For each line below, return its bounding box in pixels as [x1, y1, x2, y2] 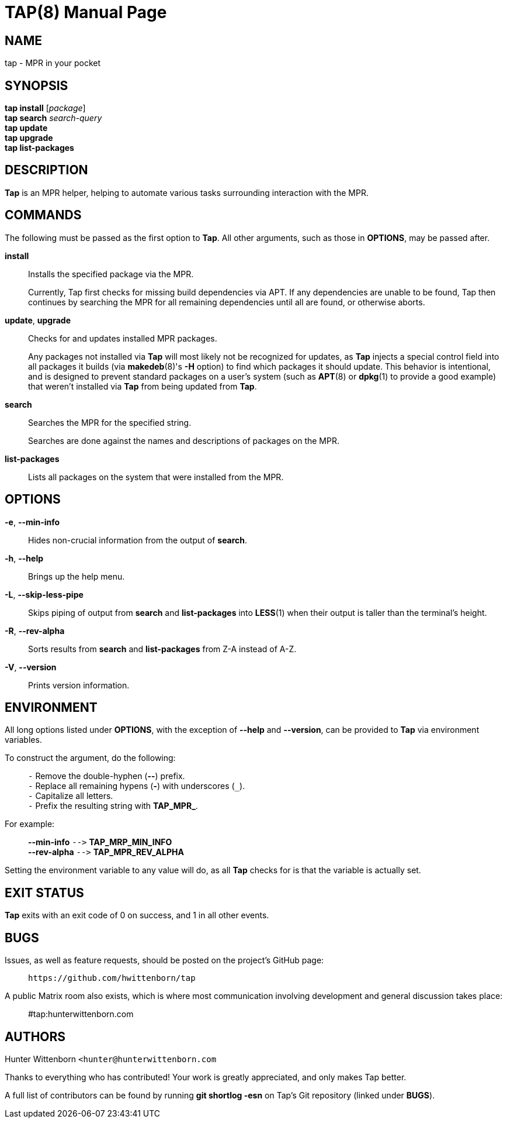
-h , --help [5, 553, 44, 563]
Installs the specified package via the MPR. [28, 268, 194, 279]
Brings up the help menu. [28, 571, 125, 581]
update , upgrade [5, 315, 71, 325]
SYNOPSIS [5, 78, 68, 93]
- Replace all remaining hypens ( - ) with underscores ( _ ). [28, 781, 245, 791]
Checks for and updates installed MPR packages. [28, 333, 217, 343]
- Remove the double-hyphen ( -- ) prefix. [28, 771, 185, 781]
